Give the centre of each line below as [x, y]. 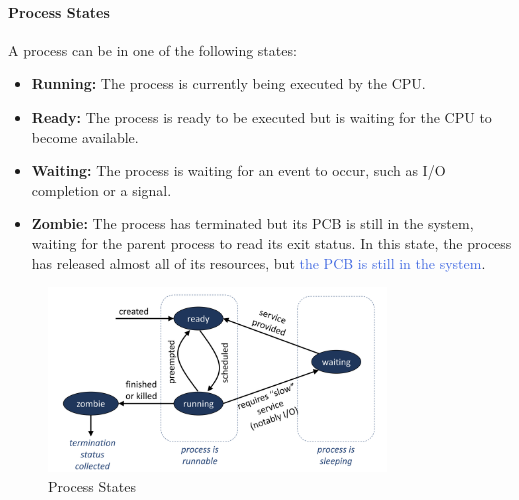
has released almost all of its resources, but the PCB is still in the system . [258, 262]
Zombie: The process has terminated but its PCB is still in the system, [252, 223]
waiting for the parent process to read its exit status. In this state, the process [271, 242]
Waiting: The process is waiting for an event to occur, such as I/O [238, 170]
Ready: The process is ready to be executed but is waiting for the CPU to [261, 116]
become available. [85, 136]
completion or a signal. [101, 189]
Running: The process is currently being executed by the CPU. [228, 83]
